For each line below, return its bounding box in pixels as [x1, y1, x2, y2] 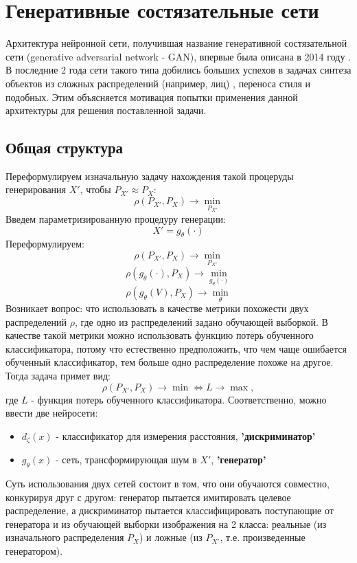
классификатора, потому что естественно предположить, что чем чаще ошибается [5, 341, 347, 355]
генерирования [5, 182, 67, 197]
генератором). [5, 544, 63, 558]
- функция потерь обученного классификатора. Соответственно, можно [31, 392, 327, 406]
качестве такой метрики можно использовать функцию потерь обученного [5, 328, 314, 342]
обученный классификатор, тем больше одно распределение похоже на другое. [5, 355, 334, 369]
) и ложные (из [139, 530, 203, 544]
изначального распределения [5, 530, 124, 544]
